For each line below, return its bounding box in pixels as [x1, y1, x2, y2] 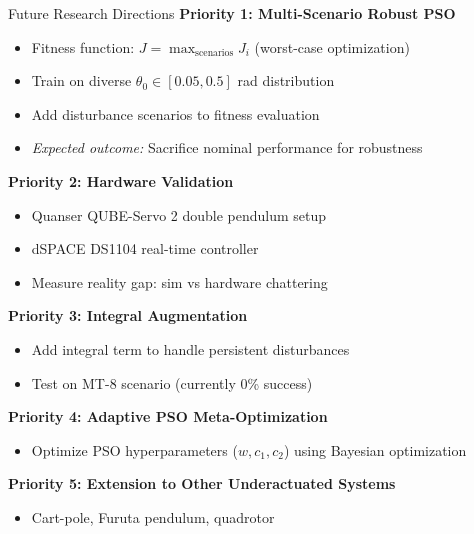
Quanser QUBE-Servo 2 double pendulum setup [31, 204, 327, 225]
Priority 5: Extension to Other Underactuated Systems [8, 473, 396, 494]
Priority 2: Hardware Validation [8, 170, 234, 191]
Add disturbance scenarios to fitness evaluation [31, 103, 320, 124]
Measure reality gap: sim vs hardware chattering [31, 271, 328, 292]
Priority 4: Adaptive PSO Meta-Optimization [8, 406, 328, 427]
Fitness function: [31, 36, 135, 57]
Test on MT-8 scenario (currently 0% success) [31, 372, 313, 393]
